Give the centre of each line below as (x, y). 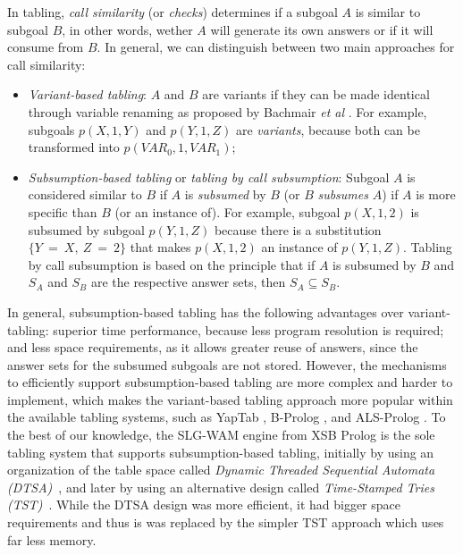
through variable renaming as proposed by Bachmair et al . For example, (227, 111)
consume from (46, 47)
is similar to (388, 12)
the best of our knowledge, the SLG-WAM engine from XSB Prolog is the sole (221, 435)
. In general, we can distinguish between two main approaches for (276, 47)
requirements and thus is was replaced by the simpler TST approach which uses (226, 522)
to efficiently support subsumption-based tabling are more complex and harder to (230, 382)
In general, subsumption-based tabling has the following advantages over (206, 311)
